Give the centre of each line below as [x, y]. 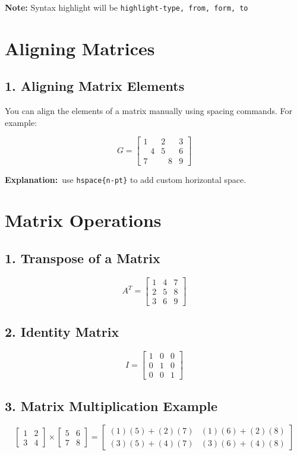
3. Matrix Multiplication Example [111, 405]
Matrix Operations [83, 220]
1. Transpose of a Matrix [83, 257]
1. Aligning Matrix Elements [95, 86]
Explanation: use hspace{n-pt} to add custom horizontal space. [126, 179]
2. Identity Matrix [62, 332]
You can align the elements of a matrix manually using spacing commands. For [148, 111]
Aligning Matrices [80, 48]
